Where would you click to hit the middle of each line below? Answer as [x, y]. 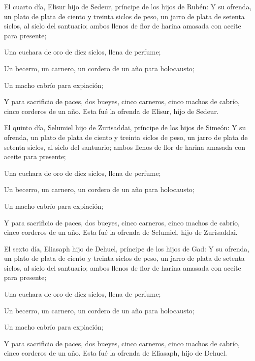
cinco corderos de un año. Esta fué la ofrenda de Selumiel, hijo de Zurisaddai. [121, 232]
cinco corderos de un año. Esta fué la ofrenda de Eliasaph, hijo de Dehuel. [116, 353]
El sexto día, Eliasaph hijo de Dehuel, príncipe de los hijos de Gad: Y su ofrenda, [127, 248]
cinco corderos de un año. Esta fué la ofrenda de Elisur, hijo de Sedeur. [112, 111]
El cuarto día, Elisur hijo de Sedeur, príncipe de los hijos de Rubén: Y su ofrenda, [128, 6]
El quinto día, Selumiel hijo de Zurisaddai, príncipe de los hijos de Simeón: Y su [125, 127]
